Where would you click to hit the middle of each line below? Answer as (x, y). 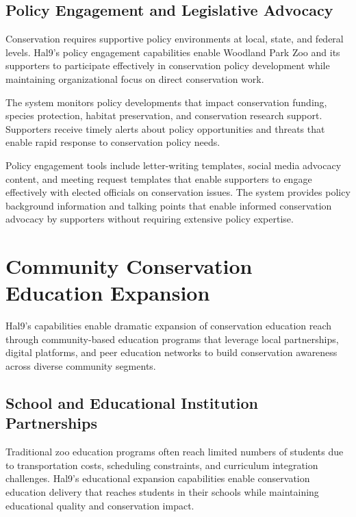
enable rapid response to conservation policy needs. (113, 142)
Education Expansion (108, 293)
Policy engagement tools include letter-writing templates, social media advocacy (174, 165)
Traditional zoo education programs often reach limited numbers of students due (175, 452)
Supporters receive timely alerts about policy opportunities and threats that (165, 128)
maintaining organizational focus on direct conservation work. (135, 78)
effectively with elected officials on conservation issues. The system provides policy (178, 192)
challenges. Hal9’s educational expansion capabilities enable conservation (158, 478)
